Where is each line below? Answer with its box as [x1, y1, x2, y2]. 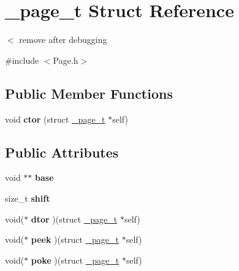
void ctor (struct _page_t [5, 112, 105, 125]
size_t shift [5, 191, 50, 204]
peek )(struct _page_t [31, 233, 120, 246]
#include [5, 53, 39, 66]
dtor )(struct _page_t [31, 212, 118, 225]
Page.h [53, 53, 78, 66]
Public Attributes [5, 142, 119, 161]
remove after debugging [19, 33, 107, 46]
